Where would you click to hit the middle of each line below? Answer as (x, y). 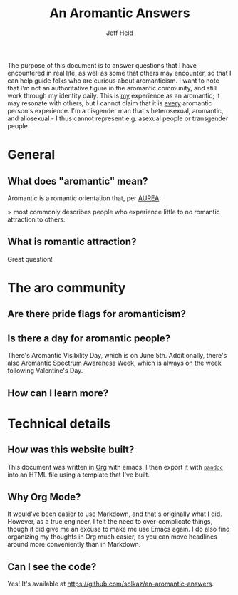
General (31, 155)
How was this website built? (71, 450)
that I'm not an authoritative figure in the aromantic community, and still (112, 88)
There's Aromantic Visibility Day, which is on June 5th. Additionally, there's (117, 356)
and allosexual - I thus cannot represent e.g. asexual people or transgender (118, 118)
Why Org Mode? (44, 497)
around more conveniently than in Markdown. (74, 544)
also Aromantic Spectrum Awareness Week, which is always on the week (115, 363)
